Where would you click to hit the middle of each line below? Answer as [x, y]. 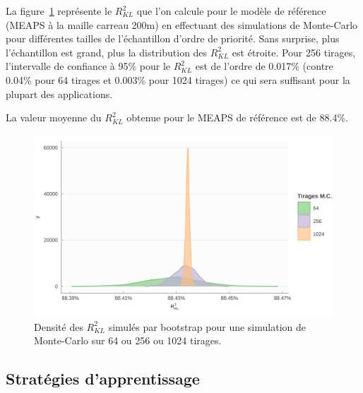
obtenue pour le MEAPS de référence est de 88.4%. [237, 117]
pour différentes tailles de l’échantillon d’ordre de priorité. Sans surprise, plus [173, 38]
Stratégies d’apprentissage [103, 379]
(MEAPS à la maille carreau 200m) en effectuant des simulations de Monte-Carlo [182, 24]
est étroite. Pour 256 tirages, [294, 52]
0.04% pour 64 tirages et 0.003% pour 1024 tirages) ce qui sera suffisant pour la [178, 79]
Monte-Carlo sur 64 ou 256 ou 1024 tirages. [128, 340]
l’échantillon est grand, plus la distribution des [107, 52]
